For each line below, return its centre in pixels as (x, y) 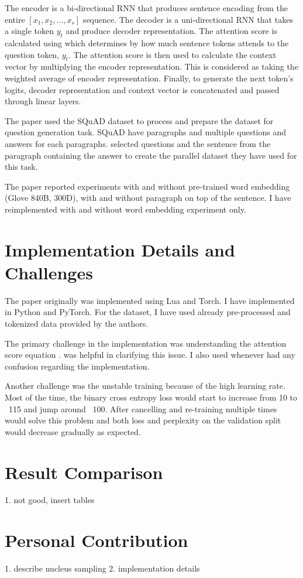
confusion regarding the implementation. (77, 366)
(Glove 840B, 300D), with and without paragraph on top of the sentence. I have (148, 198)
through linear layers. (43, 101)
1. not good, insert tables (50, 500)
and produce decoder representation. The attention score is (171, 31)
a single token (30, 31)
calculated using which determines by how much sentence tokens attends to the (147, 42)
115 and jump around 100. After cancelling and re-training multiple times (143, 408)
